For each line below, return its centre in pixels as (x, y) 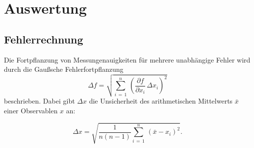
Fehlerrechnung (44, 39)
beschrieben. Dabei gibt (39, 101)
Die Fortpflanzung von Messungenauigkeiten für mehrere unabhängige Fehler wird (127, 59)
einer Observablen (31, 110)
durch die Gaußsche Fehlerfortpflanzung (64, 69)
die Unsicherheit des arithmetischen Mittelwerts (161, 101)
